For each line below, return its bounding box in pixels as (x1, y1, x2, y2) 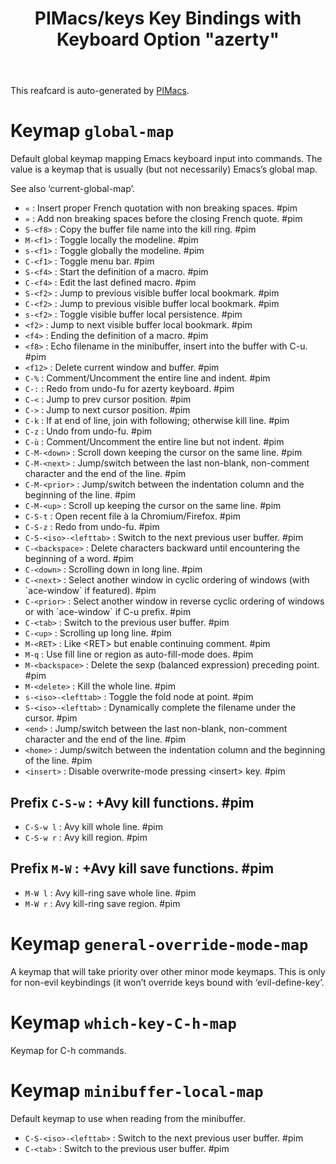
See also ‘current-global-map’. (10, 183, 135, 195)
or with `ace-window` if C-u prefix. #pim (24, 606, 192, 618)
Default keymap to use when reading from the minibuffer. (10, 1112, 246, 1124)
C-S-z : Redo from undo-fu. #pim (24, 521, 160, 533)
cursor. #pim (24, 712, 78, 724)
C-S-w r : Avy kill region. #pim (24, 831, 148, 843)
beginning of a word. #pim (24, 553, 134, 565)
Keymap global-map (10, 120, 175, 142)
